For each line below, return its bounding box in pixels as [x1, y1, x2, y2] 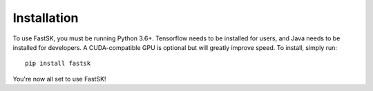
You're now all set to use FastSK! [12, 75, 106, 83]
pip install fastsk [25, 60, 91, 68]
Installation [12, 10, 79, 25]
